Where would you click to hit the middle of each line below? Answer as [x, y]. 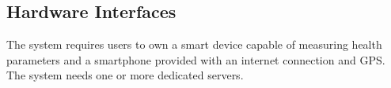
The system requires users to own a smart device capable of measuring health [194, 44]
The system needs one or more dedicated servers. [125, 75]
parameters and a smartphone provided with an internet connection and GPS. [196, 59]
